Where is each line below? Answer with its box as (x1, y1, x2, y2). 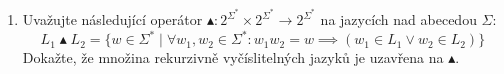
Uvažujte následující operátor (22, 9, 203, 30)
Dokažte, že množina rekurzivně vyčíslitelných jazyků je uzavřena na (22, 47, 444, 68)
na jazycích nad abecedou (320, 9, 477, 30)
